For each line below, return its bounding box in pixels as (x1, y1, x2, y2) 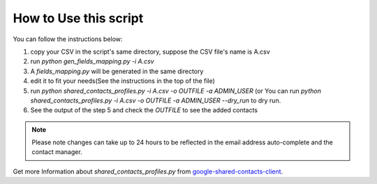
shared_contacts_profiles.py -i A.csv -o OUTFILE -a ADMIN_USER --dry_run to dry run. (30, 96, 281, 105)
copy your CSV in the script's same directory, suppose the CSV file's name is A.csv (30, 47, 270, 56)
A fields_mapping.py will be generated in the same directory (30, 67, 204, 75)
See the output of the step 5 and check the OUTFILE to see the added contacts (30, 106, 258, 114)
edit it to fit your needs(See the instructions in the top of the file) (30, 77, 216, 85)
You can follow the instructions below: (13, 35, 123, 43)
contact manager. (31, 148, 83, 156)
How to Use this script (13, 10, 144, 26)
